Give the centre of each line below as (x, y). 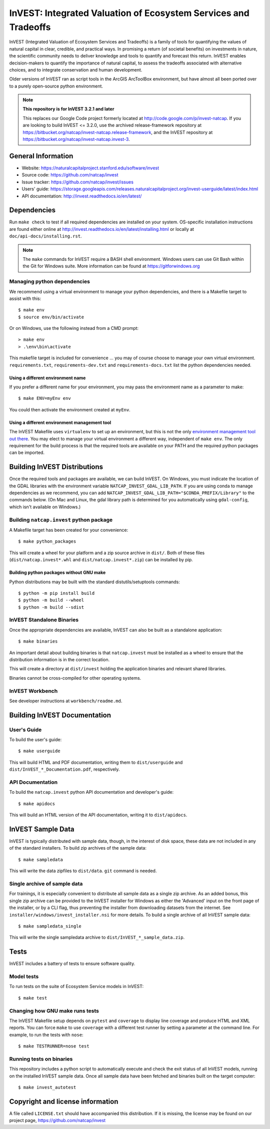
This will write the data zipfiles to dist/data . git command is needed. (83, 871)
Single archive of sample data (46, 884)
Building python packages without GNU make (57, 573)
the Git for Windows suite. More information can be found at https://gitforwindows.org (111, 266)
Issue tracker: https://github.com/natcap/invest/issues (77, 182)
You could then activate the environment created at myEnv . (70, 409)
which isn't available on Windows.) (45, 507)
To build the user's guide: (35, 740)
